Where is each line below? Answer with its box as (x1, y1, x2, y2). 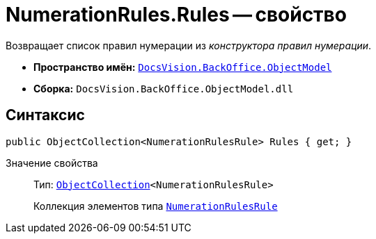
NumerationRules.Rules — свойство (6, 3, 347, 26)
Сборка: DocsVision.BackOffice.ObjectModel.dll (33, 82, 294, 94)
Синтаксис (6, 106, 85, 124)
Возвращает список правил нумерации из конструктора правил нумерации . (6, 39, 372, 51)
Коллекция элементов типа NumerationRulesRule (33, 199, 278, 212)
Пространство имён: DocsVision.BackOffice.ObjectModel (33, 60, 332, 73)
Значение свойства (6, 156, 98, 169)
